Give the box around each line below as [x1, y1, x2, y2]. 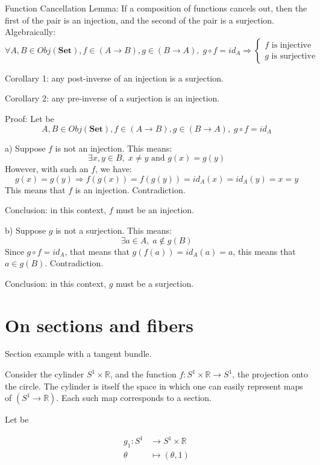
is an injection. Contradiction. [75, 183, 186, 196]
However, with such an [5, 162, 89, 175]
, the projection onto [232, 368, 309, 380]
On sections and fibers [5, 312, 194, 337]
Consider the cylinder [5, 368, 84, 380]
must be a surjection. [116, 277, 194, 289]
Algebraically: [5, 25, 56, 38]
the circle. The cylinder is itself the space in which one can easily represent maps [5, 379, 303, 392]
